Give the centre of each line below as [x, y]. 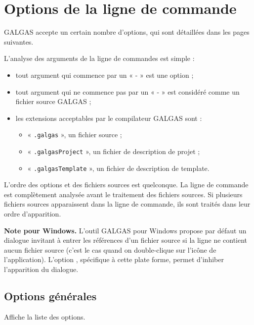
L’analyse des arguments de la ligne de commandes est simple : [99, 58]
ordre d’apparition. [33, 214]
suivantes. [19, 41]
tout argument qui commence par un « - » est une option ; [105, 75]
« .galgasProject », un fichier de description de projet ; [114, 151]
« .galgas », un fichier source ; [75, 135]
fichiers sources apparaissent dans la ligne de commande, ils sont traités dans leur [127, 204]
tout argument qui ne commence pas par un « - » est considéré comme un [127, 91]
